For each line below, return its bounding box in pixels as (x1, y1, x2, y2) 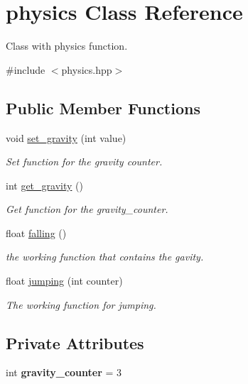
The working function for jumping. (6, 297, 156, 312)
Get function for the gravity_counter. (6, 202, 168, 216)
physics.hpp (61, 62, 112, 77)
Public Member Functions (6, 97, 200, 119)
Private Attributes (6, 331, 144, 353)
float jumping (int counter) (6, 273, 123, 288)
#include (6, 62, 45, 77)
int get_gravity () (6, 177, 83, 192)
